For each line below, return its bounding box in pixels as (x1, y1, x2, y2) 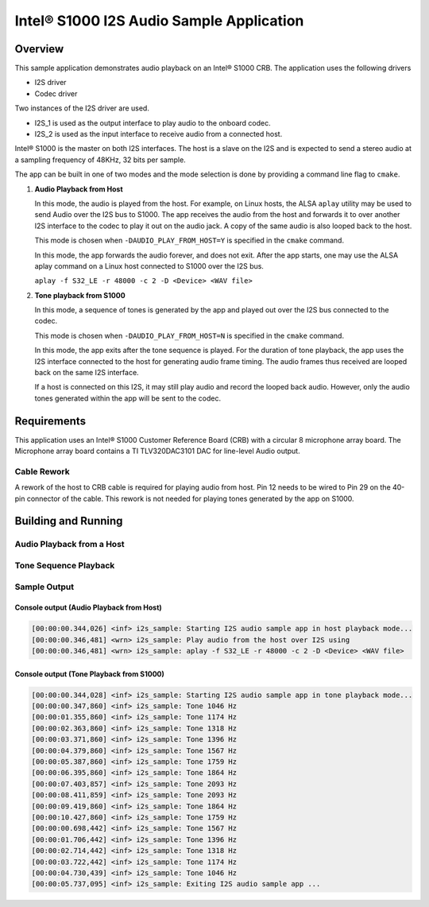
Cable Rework (14, 466, 71, 477)
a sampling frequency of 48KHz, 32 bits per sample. (14, 155, 186, 165)
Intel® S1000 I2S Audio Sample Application (14, 12, 304, 29)
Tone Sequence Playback (14, 560, 115, 571)
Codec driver (34, 88, 78, 99)
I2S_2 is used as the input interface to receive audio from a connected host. (34, 130, 283, 139)
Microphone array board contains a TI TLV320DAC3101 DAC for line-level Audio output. (14, 446, 301, 456)
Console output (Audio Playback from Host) (14, 603, 162, 612)
